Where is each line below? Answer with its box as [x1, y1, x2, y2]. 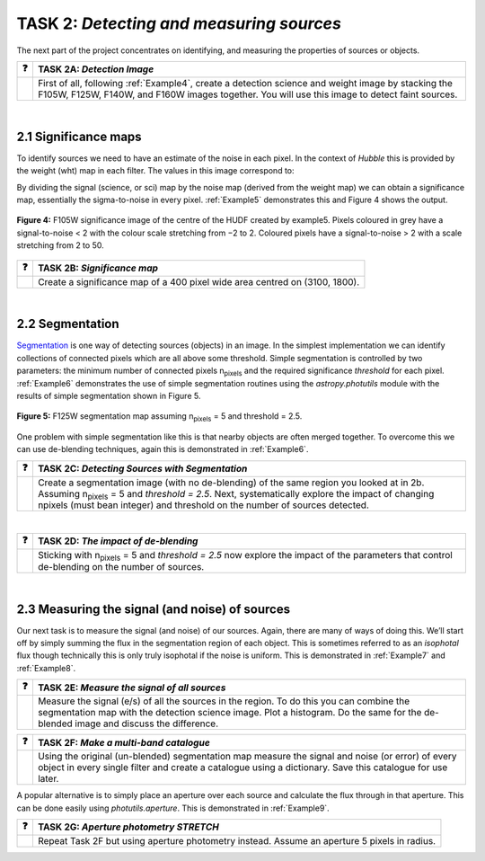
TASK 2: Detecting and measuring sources [16, 13, 341, 33]
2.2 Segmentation [16, 316, 120, 332]
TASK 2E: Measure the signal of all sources [37, 681, 226, 694]
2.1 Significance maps [16, 129, 143, 144]
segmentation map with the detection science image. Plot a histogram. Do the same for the [37, 706, 422, 719]
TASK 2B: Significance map [37, 262, 159, 274]
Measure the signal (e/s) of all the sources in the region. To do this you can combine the [37, 695, 410, 707]
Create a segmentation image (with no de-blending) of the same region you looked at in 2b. [37, 476, 425, 489]
